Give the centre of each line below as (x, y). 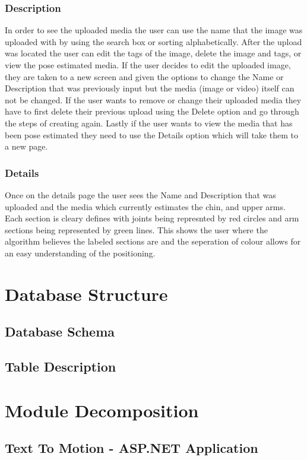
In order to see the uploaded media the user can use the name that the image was (154, 30)
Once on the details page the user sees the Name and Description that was (140, 194)
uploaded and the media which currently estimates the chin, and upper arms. (145, 206)
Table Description (61, 367)
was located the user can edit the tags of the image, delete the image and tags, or (153, 53)
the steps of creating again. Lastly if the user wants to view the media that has (149, 123)
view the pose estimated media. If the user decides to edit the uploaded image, (148, 65)
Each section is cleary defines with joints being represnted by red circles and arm (152, 218)
